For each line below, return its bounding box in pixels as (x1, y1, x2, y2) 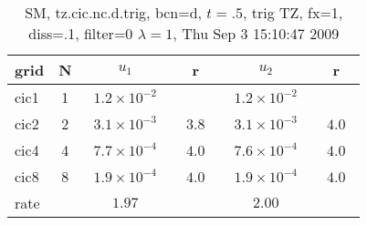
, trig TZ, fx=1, (242, 2, 343, 23)
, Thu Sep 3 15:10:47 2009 (173, 23, 340, 44)
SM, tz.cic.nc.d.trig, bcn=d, (25, 2, 203, 23)
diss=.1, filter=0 (28, 23, 133, 44)
